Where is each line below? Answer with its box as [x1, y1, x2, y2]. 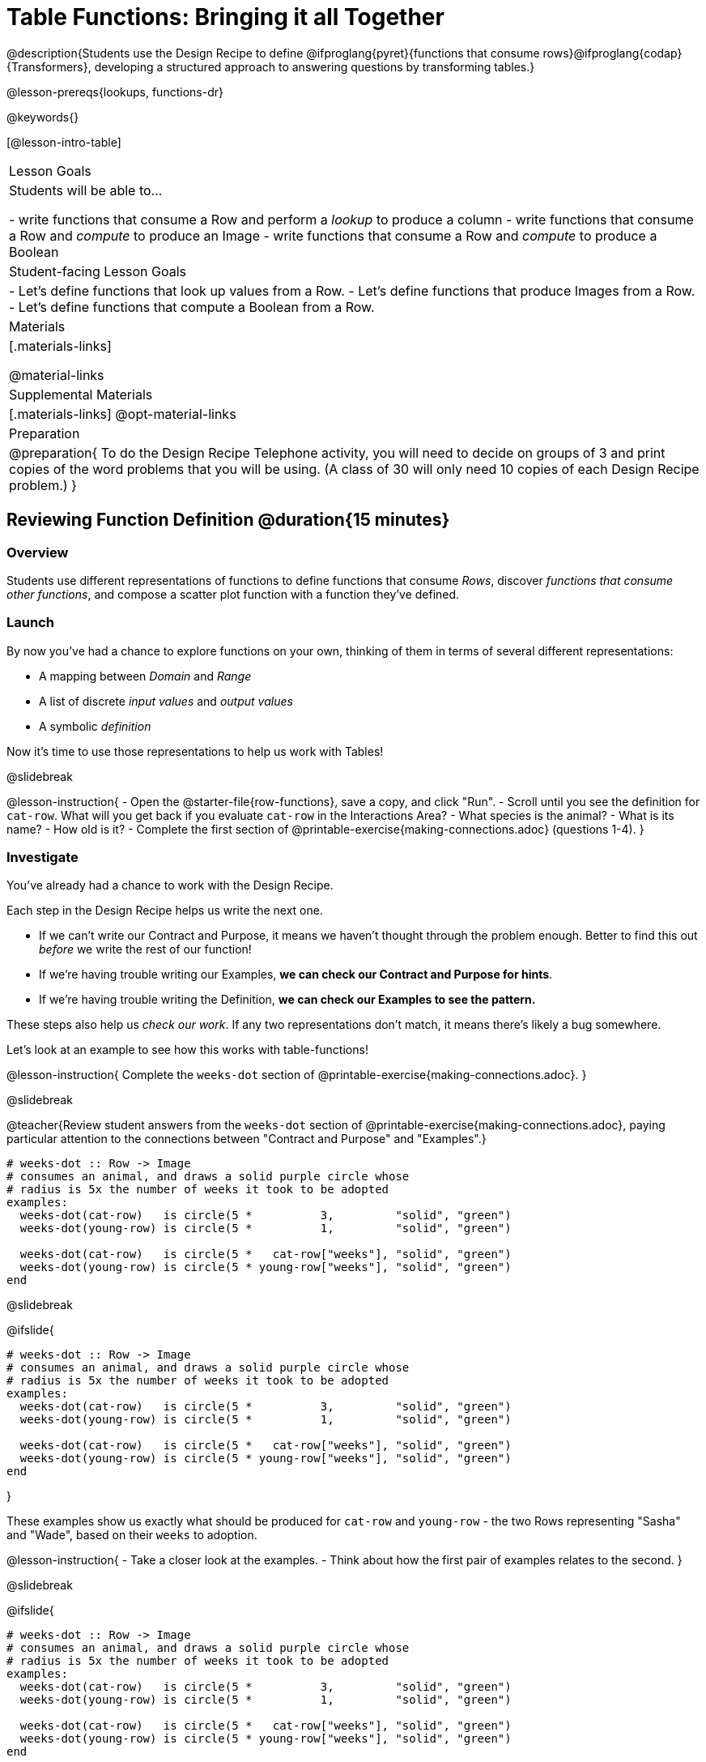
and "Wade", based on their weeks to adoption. [6, 1528, 257, 1542]
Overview [6, 544, 69, 561]
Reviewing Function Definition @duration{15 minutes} [6, 510, 450, 531]
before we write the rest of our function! [39, 942, 252, 957]
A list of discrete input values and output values [39, 693, 293, 708]
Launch [6, 614, 54, 631]
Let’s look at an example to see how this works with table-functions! [6, 1043, 368, 1057]
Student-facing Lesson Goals [9, 262, 187, 279]
